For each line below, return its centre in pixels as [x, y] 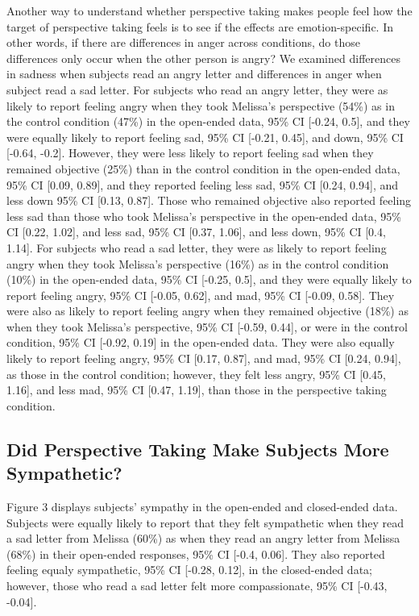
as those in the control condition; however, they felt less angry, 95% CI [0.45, [196, 374]
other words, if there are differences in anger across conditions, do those [183, 42]
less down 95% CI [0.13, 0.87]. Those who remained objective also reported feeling [209, 200]
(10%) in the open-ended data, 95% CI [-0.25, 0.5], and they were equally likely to [209, 279]
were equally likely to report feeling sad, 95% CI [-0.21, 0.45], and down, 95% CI [205, 137]
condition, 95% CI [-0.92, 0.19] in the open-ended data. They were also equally [201, 342]
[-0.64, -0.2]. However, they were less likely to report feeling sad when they [190, 153]
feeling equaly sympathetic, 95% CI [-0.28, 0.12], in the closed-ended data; [189, 570]
